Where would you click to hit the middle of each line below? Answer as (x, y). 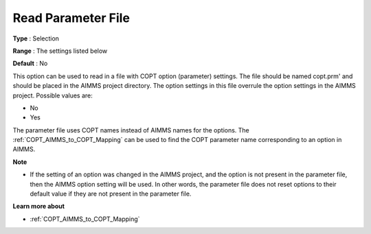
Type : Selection (36, 38)
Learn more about (39, 207)
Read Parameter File (71, 18)
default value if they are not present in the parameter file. (111, 194)
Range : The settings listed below (60, 51)
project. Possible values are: (53, 95)
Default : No (30, 63)
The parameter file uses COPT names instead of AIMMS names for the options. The (131, 130)
